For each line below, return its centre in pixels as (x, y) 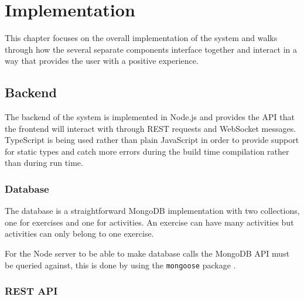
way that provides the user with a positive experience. (102, 61)
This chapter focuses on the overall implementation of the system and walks (141, 38)
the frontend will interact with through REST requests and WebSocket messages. (151, 128)
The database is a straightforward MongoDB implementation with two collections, (152, 211)
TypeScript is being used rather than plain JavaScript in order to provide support (152, 140)
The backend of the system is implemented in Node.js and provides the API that (150, 117)
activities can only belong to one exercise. (79, 233)
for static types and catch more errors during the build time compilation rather (147, 151)
